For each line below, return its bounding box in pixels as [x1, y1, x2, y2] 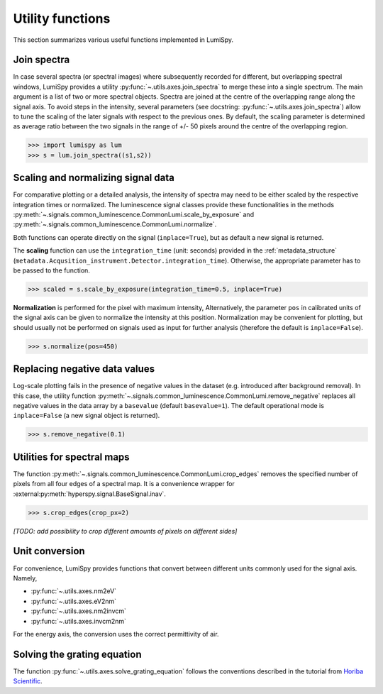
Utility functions [13, 11, 111, 26]
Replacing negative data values [13, 363, 155, 375]
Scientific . [13, 677, 43, 685]
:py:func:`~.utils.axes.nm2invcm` [30, 607, 127, 615]
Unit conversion [13, 545, 85, 557]
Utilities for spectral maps [13, 451, 131, 463]
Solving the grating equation [13, 648, 142, 660]
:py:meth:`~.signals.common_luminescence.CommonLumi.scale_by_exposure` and [13, 210, 255, 219]
